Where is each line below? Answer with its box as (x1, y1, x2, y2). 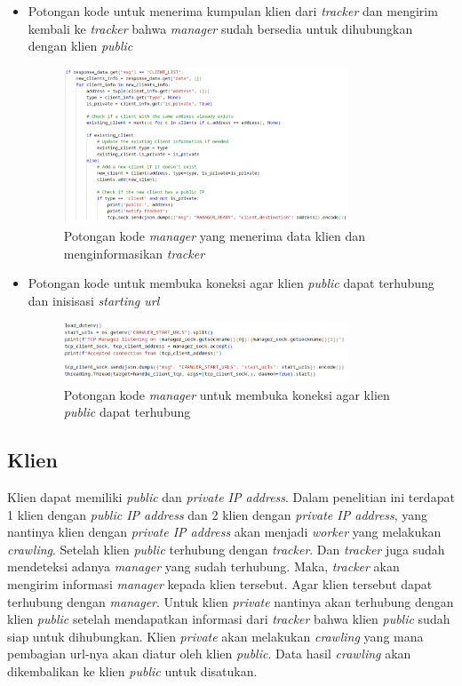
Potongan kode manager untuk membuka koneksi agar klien (63, 385, 390, 403)
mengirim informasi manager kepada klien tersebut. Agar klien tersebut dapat (7, 574, 433, 593)
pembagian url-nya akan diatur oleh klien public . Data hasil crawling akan (7, 644, 411, 663)
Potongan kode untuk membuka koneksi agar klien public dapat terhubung (28, 274, 434, 292)
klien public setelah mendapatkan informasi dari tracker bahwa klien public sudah (7, 610, 450, 628)
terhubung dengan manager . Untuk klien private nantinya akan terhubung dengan (7, 592, 454, 610)
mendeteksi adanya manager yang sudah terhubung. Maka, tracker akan (7, 557, 400, 576)
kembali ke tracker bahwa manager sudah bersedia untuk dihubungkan (28, 19, 413, 37)
